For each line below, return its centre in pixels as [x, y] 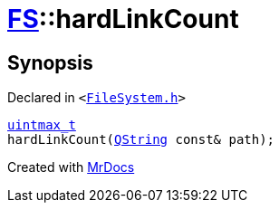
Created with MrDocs [71, 167]
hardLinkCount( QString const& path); [141, 140]
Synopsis [50, 62]
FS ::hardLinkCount [123, 19]
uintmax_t [42, 125]
